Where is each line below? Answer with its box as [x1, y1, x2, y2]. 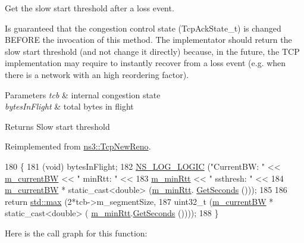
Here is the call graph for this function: [5, 226, 148, 239]
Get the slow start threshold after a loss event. [5, 2, 174, 14]
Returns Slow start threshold [5, 120, 110, 132]
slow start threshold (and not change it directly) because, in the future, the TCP [5, 45, 300, 57]
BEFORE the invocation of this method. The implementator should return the [5, 33, 292, 46]
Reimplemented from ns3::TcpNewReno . [5, 140, 151, 152]
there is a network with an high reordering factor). [5, 68, 189, 80]
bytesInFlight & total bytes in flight [5, 100, 134, 113]
